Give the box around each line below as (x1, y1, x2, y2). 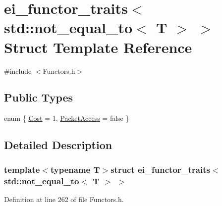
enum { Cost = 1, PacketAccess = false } (4, 113, 129, 123)
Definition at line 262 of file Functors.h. (4, 194, 124, 204)
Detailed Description (4, 137, 112, 153)
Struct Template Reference (4, 37, 192, 57)
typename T (50, 163, 100, 175)
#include (4, 65, 32, 76)
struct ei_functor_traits (111, 163, 210, 175)
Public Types (4, 90, 73, 105)
